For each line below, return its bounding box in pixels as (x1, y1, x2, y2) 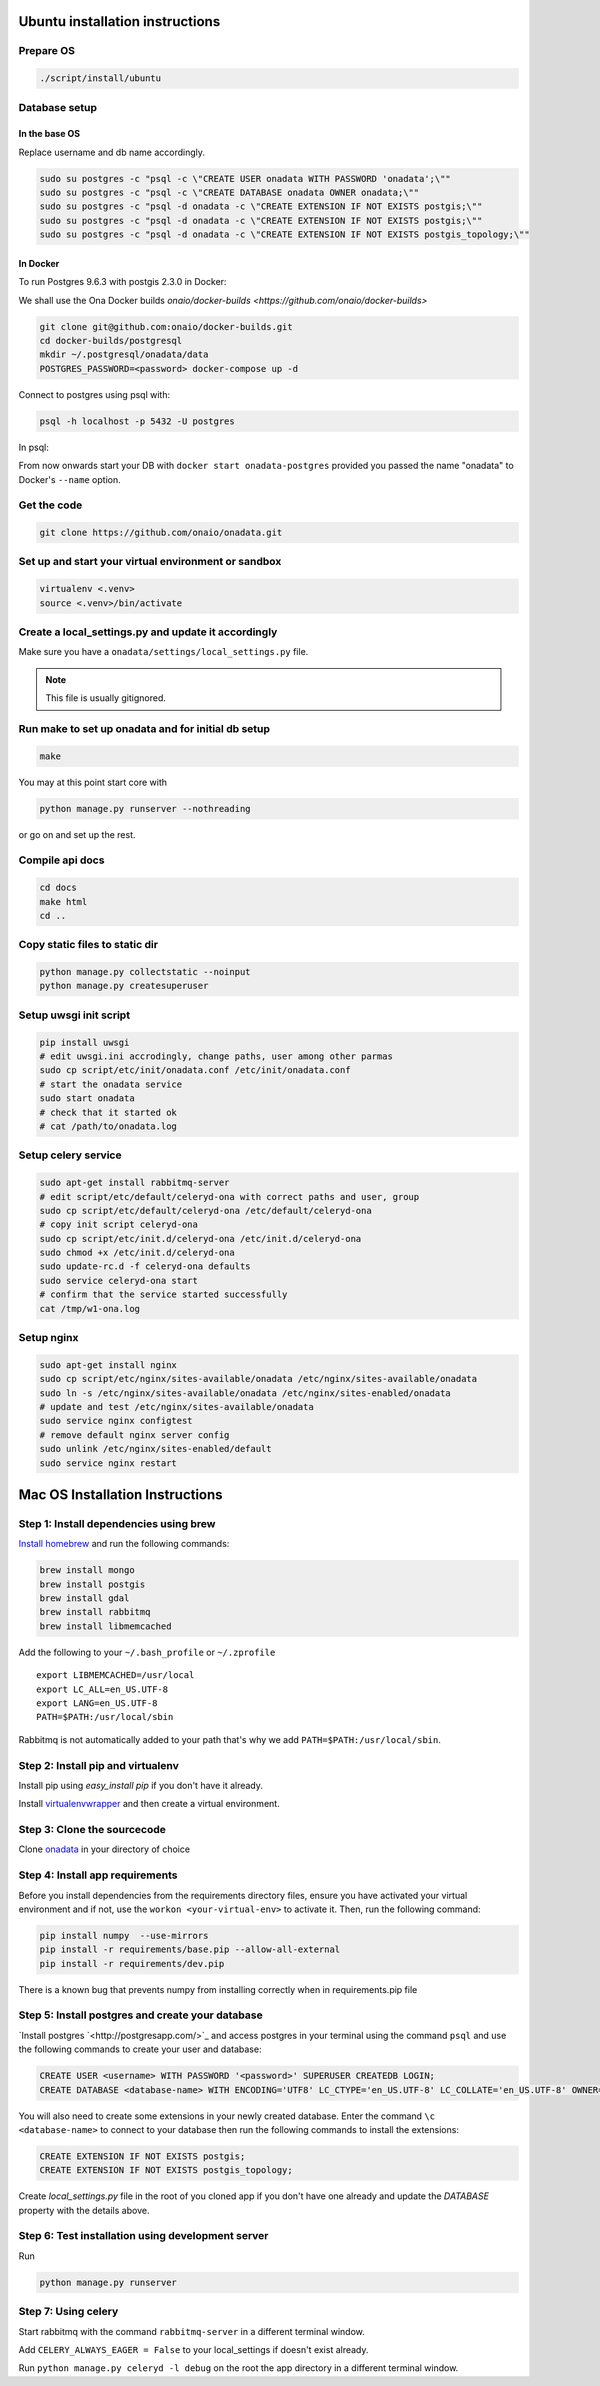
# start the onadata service (39, 1078, 183, 1090)
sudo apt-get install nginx (39, 1359, 177, 1370)
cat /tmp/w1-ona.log (39, 1303, 140, 1314)
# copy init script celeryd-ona (39, 1219, 199, 1230)
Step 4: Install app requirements (18, 1868, 178, 1882)
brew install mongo (39, 1565, 135, 1576)
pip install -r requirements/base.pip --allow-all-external (39, 1944, 341, 1955)
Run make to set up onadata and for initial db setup (18, 721, 270, 735)
